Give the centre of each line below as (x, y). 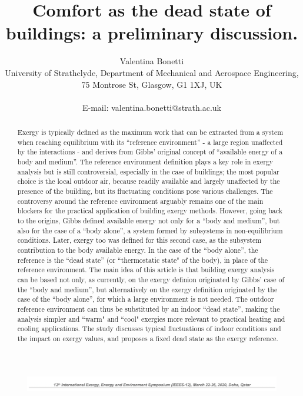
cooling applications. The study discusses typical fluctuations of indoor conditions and (149, 329)
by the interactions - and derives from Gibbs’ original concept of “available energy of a (150, 152)
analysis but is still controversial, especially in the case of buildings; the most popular (148, 171)
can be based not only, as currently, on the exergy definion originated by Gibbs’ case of (151, 279)
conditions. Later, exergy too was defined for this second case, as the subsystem (139, 240)
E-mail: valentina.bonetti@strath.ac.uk (152, 107)
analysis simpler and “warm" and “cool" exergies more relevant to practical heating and (151, 319)
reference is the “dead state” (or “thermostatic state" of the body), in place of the (143, 260)
